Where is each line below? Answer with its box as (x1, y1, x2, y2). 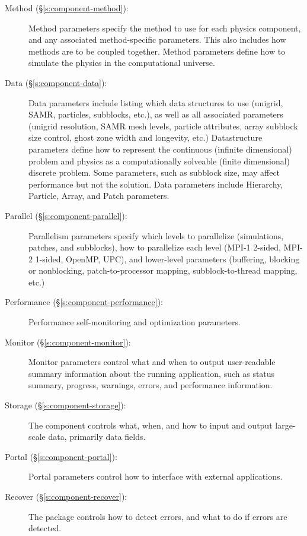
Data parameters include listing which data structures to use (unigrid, (28, 96, 283, 109)
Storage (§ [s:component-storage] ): (5, 399, 126, 411)
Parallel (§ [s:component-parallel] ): (5, 209, 127, 221)
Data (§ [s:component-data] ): (5, 76, 107, 88)
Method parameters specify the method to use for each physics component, (28, 21, 301, 34)
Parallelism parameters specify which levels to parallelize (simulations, (28, 229, 284, 242)
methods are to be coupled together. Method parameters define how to (28, 45, 286, 57)
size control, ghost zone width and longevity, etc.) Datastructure (28, 131, 263, 144)
